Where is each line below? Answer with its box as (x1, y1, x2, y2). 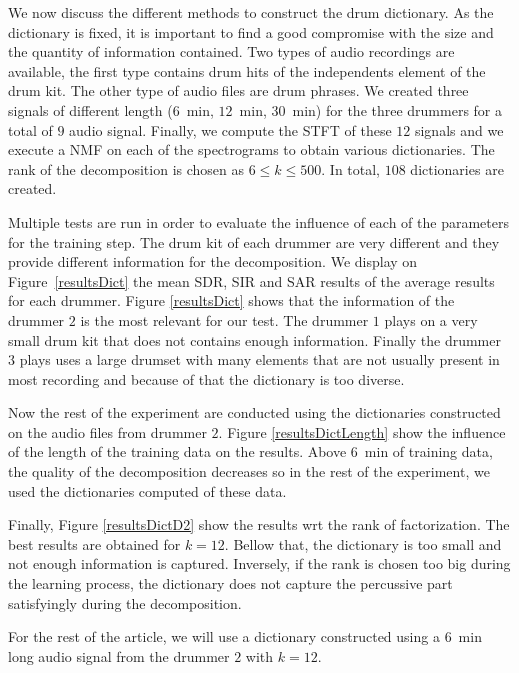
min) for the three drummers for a (292, 99, 503, 120)
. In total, (321, 158, 381, 179)
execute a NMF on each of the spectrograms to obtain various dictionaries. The (8, 139, 495, 160)
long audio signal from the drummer (8, 645, 230, 666)
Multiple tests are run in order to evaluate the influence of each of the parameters (8, 211, 509, 232)
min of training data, (364, 441, 493, 462)
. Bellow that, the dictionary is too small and (224, 533, 502, 554)
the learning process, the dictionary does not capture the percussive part (8, 573, 453, 594)
